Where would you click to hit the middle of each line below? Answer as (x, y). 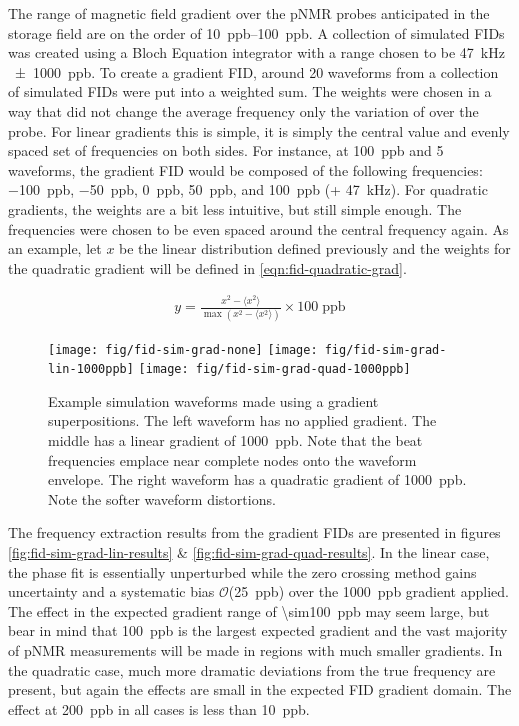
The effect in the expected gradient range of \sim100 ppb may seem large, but (249, 610)
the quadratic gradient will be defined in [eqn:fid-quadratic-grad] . (207, 267)
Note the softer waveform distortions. (162, 498)
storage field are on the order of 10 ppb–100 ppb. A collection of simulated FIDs (256, 32)
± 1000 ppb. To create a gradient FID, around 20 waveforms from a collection (256, 71)
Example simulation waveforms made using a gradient (213, 400)
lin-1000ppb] (91, 369)
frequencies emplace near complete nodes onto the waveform (232, 459)
